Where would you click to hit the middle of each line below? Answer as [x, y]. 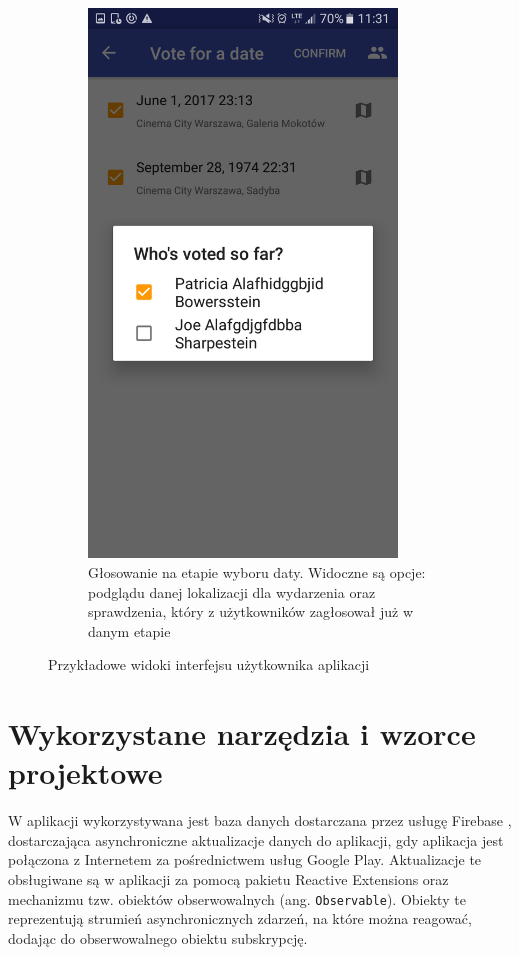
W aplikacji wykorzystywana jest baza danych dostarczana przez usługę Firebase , [260, 820]
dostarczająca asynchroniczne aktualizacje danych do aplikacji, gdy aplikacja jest [256, 839]
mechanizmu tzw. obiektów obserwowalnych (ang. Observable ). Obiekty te [237, 898]
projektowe [85, 772]
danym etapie [129, 630]
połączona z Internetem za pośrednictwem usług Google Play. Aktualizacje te [245, 859]
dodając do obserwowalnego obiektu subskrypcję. [158, 937]
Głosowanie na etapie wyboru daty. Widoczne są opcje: [257, 571]
